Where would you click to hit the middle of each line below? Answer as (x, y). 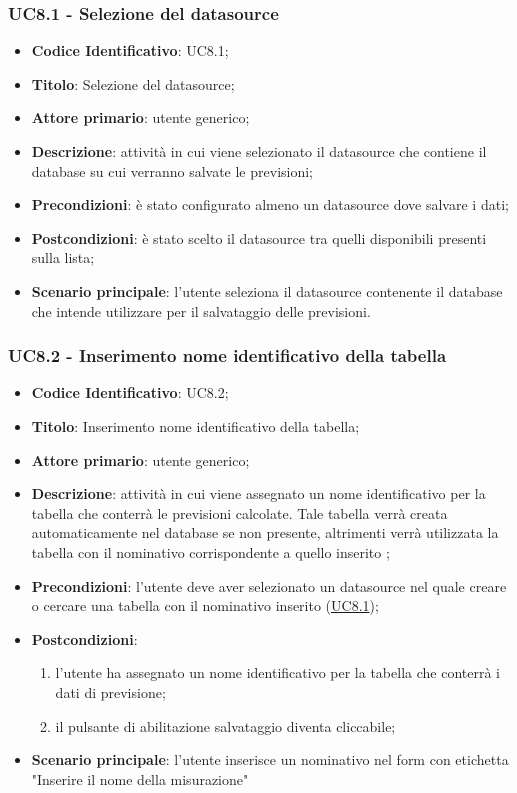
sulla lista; (63, 257)
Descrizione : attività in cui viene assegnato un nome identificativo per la (258, 493)
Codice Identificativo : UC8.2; (130, 392)
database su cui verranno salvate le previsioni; (172, 170)
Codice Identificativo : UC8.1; (130, 50)
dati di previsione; (110, 691)
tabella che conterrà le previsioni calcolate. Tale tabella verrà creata (239, 512)
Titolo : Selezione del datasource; (133, 83)
